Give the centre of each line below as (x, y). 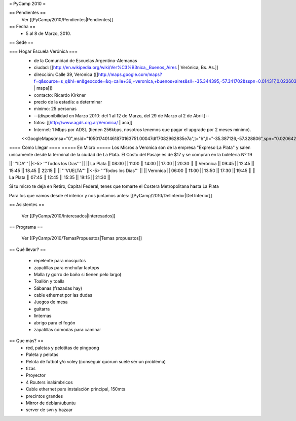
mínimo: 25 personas (55, 109)
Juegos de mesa (51, 302)
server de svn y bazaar (49, 410)
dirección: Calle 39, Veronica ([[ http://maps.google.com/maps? (98, 74)
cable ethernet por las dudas (63, 295)
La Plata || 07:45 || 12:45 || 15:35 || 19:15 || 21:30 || (60, 177)
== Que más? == (26, 341)
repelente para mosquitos (60, 261)
